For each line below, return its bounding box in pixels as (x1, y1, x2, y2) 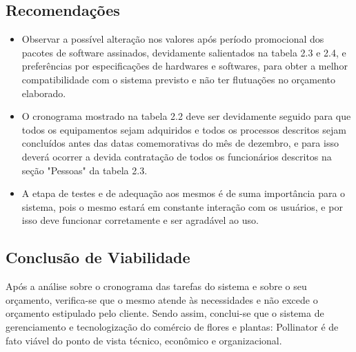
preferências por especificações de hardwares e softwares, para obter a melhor (21, 59, 348, 73)
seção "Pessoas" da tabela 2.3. (21, 163, 148, 177)
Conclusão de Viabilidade (6, 247, 190, 268)
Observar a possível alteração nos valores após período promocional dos (21, 32, 324, 46)
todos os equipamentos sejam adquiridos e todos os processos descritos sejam (21, 122, 346, 136)
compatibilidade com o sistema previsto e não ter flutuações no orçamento (21, 72, 336, 86)
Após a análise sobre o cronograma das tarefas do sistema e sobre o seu (6, 279, 307, 293)
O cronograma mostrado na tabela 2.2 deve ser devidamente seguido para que (21, 109, 351, 123)
